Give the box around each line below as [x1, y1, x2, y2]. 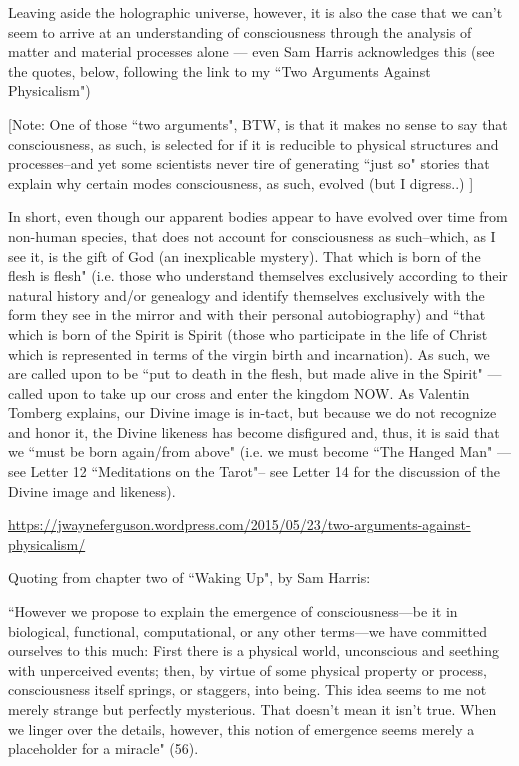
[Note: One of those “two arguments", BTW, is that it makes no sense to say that [8, 113, 508, 134]
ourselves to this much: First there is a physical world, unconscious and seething [8, 640, 500, 661]
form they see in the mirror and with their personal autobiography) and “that [8, 304, 486, 325]
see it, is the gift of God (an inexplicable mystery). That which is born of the [8, 245, 481, 266]
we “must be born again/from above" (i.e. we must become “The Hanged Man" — [8, 441, 511, 462]
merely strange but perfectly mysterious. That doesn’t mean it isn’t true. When [8, 699, 497, 719]
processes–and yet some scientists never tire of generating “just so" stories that [8, 153, 490, 174]
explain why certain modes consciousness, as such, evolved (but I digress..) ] [8, 172, 474, 193]
